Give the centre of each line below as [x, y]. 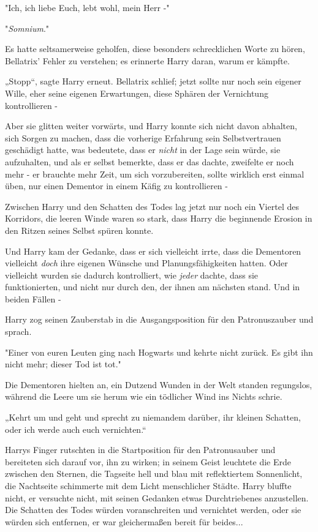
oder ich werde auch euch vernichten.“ [76, 429]
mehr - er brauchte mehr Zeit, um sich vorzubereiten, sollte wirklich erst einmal [155, 174]
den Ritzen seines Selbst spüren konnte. [79, 230]
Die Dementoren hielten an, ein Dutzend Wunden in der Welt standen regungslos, [159, 384]
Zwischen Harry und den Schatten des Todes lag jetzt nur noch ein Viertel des [152, 206]
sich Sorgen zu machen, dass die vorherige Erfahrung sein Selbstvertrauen [143, 137]
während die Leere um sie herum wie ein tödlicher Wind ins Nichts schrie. [144, 396]
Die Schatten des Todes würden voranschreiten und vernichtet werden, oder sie [153, 510]
